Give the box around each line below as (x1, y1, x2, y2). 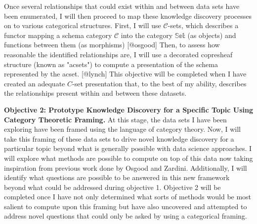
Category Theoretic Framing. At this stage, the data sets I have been (4, 114, 227, 124)
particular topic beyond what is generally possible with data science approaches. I (4, 143, 252, 153)
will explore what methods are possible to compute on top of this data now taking (4, 152, 253, 163)
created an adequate (4, 78, 65, 88)
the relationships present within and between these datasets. (4, 88, 187, 98)
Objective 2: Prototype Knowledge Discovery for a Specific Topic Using (4, 104, 253, 114)
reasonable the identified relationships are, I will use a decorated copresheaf (4, 49, 233, 59)
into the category (121, 30, 173, 40)
